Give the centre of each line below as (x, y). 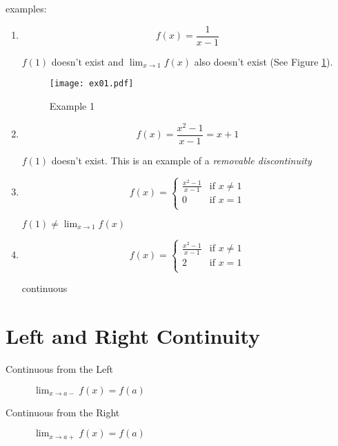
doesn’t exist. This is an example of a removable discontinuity (181, 160)
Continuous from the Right (63, 412)
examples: (26, 8)
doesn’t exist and (88, 61)
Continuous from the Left (59, 368)
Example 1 (72, 105)
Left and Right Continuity (133, 336)
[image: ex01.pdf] (91, 84)
